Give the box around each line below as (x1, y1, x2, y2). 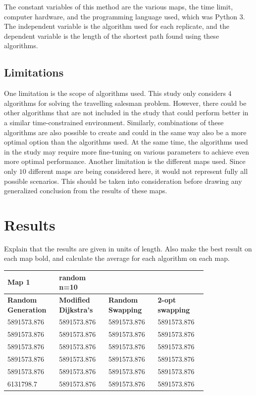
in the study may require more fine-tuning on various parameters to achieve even (4, 146, 250, 157)
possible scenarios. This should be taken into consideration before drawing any (4, 175, 242, 186)
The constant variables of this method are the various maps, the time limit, (4, 1, 233, 11)
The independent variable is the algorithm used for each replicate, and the (4, 21, 229, 31)
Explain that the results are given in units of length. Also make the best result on (4, 243, 252, 253)
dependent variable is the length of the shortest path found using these (4, 30, 219, 41)
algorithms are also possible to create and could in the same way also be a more (4, 127, 247, 137)
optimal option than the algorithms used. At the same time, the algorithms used (4, 137, 248, 147)
